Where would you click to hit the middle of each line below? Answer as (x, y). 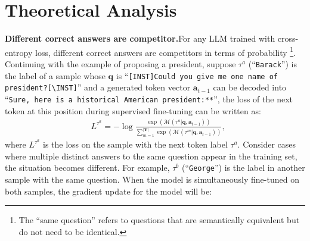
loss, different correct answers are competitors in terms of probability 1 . (165, 51)
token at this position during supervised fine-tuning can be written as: (133, 110)
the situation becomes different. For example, (87, 168)
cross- (288, 38)
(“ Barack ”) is (272, 63)
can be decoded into (250, 87)
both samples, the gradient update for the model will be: (108, 191)
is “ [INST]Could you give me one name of (197, 75)
